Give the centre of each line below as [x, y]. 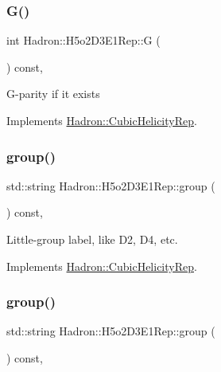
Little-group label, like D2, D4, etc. [92, 239]
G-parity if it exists [53, 94]
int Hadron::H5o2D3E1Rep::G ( [83, 40]
